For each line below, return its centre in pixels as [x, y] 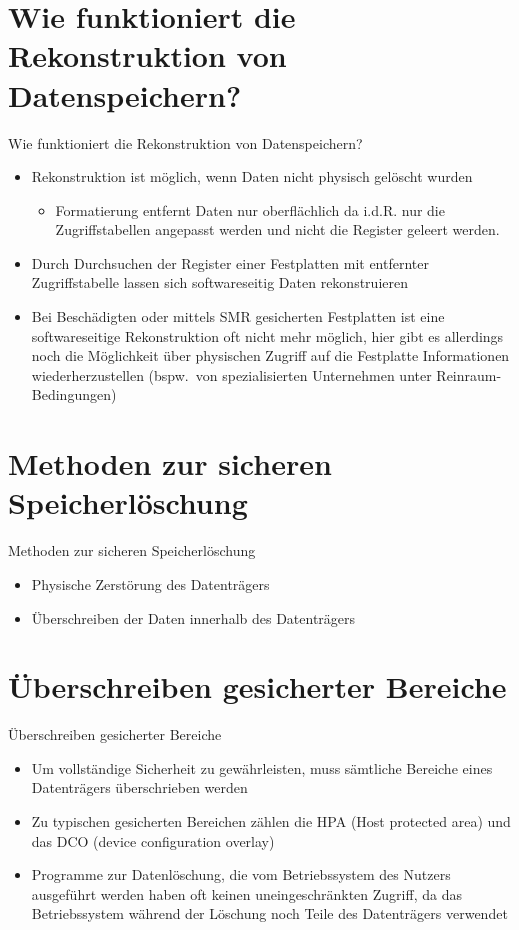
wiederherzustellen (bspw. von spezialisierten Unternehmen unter [231, 374]
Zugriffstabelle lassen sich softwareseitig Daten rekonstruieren [219, 282]
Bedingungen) [74, 394]
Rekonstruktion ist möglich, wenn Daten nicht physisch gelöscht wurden [252, 176]
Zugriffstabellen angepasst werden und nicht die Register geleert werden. [277, 229]
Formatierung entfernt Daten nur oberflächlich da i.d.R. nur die [250, 209]
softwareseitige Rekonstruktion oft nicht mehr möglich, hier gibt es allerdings [267, 335]
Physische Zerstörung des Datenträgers [150, 583]
